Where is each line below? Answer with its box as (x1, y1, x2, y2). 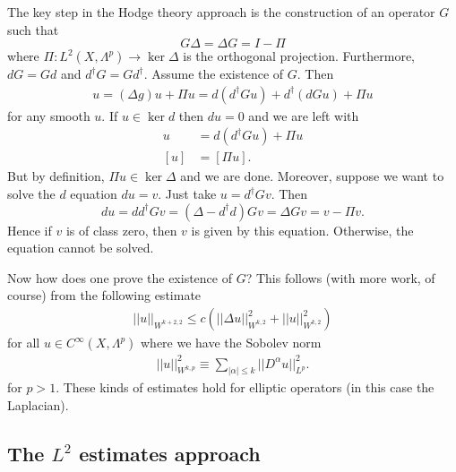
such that (7, 20, 59, 39)
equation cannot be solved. (7, 238, 154, 257)
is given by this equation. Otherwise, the (191, 220, 414, 239)
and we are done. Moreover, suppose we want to (180, 167, 444, 185)
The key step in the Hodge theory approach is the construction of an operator (7, 3, 435, 21)
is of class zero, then (65, 220, 177, 239)
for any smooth (7, 106, 90, 124)
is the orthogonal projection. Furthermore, (183, 47, 415, 65)
